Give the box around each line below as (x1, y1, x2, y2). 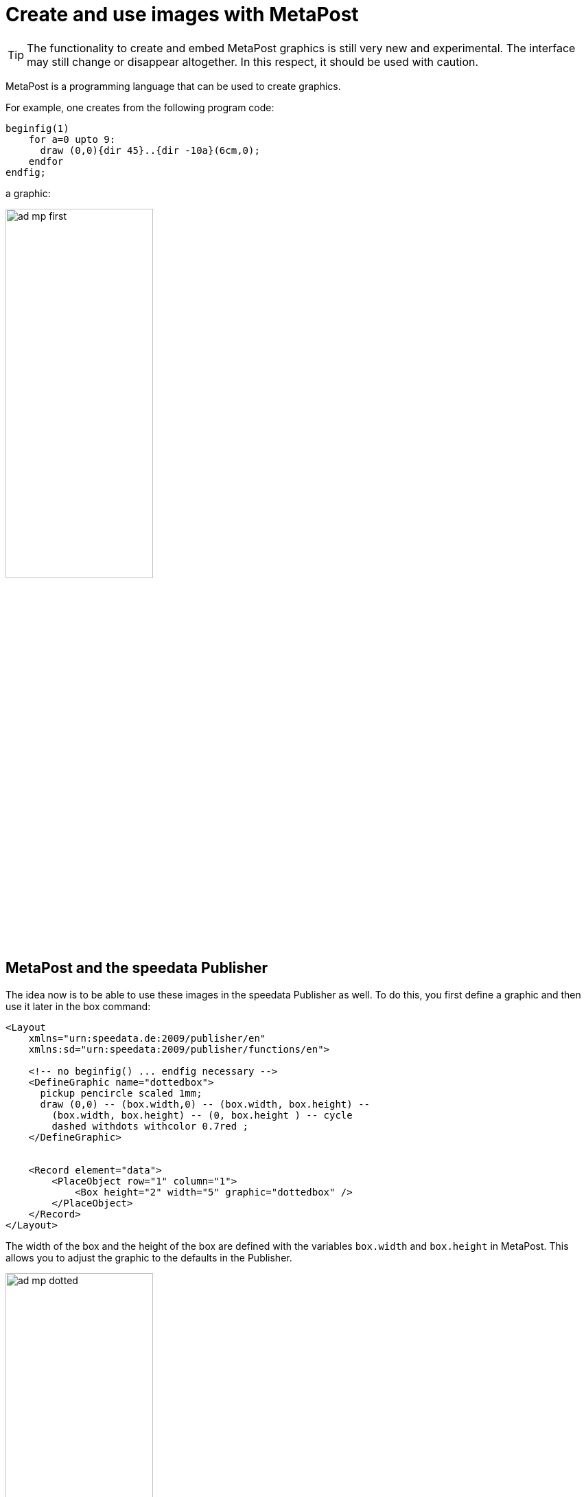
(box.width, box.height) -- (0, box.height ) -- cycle (51, 1109, 353, 1121)
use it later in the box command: (5, 1000, 151, 1012)
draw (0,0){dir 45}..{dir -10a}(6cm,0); (40, 144, 260, 156)
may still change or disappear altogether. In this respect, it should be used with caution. (27, 54, 479, 69)
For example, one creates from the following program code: (5, 101, 274, 113)
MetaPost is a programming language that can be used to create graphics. (5, 80, 341, 92)
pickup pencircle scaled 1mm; (40, 1087, 202, 1099)
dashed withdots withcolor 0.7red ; (51, 1120, 249, 1132)
